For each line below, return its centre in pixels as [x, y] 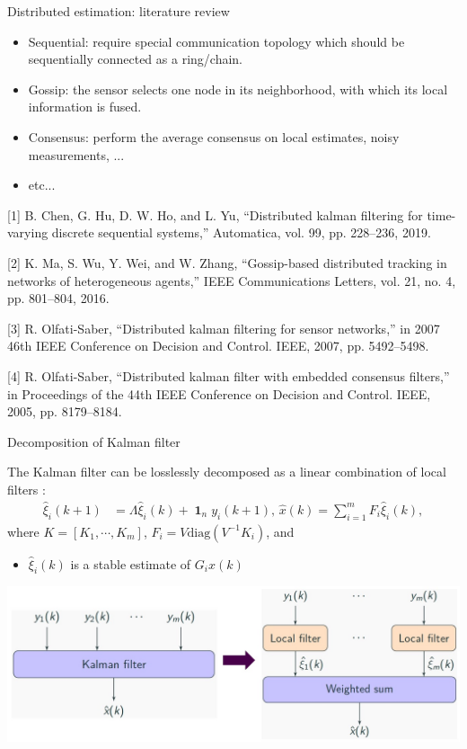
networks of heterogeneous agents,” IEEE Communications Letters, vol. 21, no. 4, [232, 280]
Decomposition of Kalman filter [94, 441]
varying [28, 232]
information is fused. [85, 107]
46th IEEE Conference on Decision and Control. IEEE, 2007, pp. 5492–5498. [218, 346]
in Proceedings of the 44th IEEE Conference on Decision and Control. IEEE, [219, 393]
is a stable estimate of [131, 563]
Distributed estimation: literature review [119, 11]
